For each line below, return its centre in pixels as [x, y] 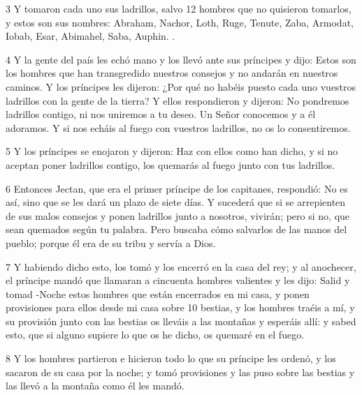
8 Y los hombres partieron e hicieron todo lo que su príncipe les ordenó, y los [171, 358]
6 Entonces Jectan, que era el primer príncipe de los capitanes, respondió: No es [177, 188]
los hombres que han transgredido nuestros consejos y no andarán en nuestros [172, 73]
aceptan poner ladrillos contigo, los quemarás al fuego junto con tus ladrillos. [171, 164]
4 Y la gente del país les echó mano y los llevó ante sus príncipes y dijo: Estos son [181, 59]
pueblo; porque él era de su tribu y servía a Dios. [111, 243]
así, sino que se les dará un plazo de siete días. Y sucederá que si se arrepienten [176, 202]
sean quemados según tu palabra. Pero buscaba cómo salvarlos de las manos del [176, 229]
